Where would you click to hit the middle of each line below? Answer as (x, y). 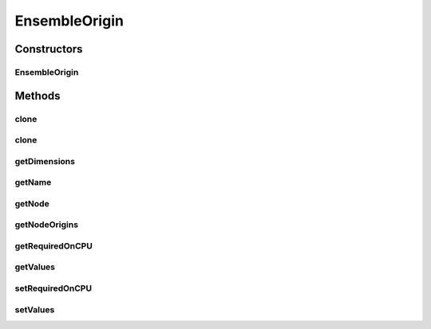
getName (33, 182)
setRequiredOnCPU (53, 288)
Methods (38, 96)
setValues (35, 309)
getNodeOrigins (47, 225)
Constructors (49, 49)
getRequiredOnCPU (54, 245)
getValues (35, 267)
